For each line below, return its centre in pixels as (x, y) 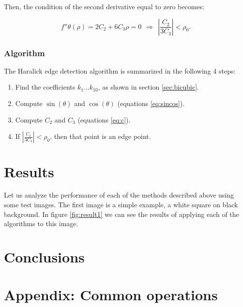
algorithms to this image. (41, 223)
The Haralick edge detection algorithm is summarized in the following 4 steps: (120, 70)
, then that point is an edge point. (100, 136)
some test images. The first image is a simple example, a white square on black (121, 204)
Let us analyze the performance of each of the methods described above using (119, 195)
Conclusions (44, 256)
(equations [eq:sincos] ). (151, 103)
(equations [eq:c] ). (104, 119)
